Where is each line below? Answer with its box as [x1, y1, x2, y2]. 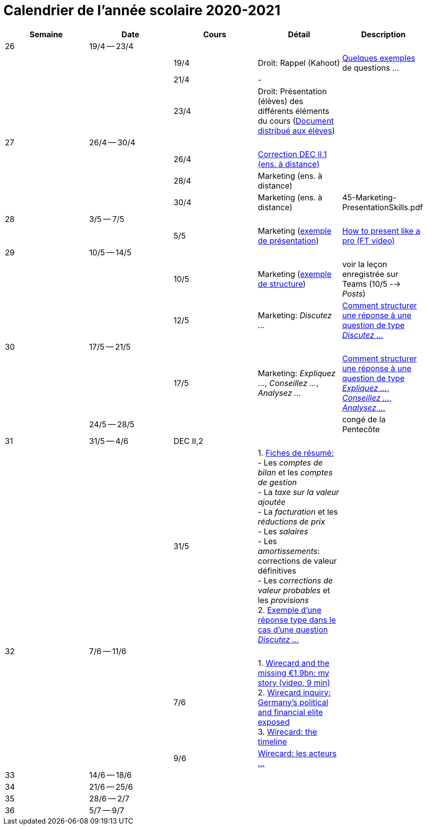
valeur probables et [257, 585, 330, 595]
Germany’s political [257, 697, 328, 707]
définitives [257, 565, 296, 576]
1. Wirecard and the [257, 658, 330, 668]
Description [361, 29, 406, 39]
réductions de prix [257, 516, 325, 526]
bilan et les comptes [257, 467, 333, 477]
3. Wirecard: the [257, 726, 317, 737]
